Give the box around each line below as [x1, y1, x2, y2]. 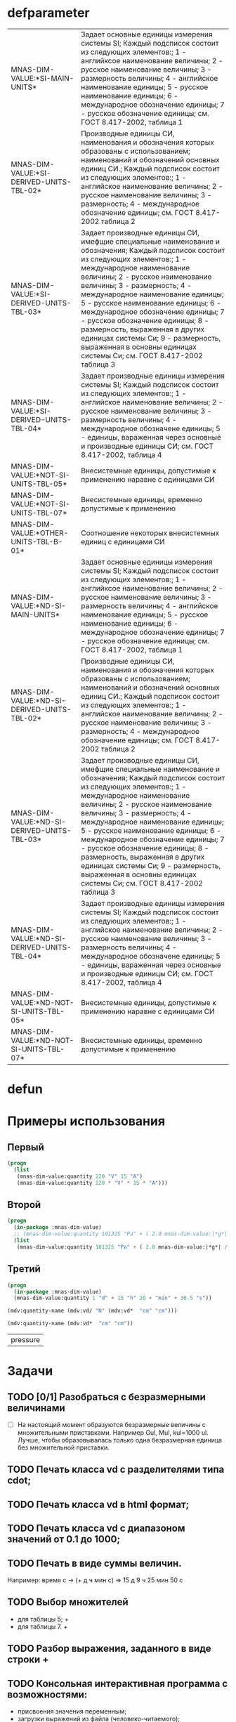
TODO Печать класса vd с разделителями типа [7, 1464, 225, 1475]
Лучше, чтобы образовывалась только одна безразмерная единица [17, 1436, 223, 1445]
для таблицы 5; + [17, 1615, 69, 1623]
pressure [11, 1335, 41, 1344]
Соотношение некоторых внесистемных [80, 528, 220, 538]
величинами [7, 1402, 65, 1414]
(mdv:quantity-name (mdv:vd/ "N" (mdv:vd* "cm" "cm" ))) [7, 1308, 178, 1315]
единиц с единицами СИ [80, 537, 165, 546]
